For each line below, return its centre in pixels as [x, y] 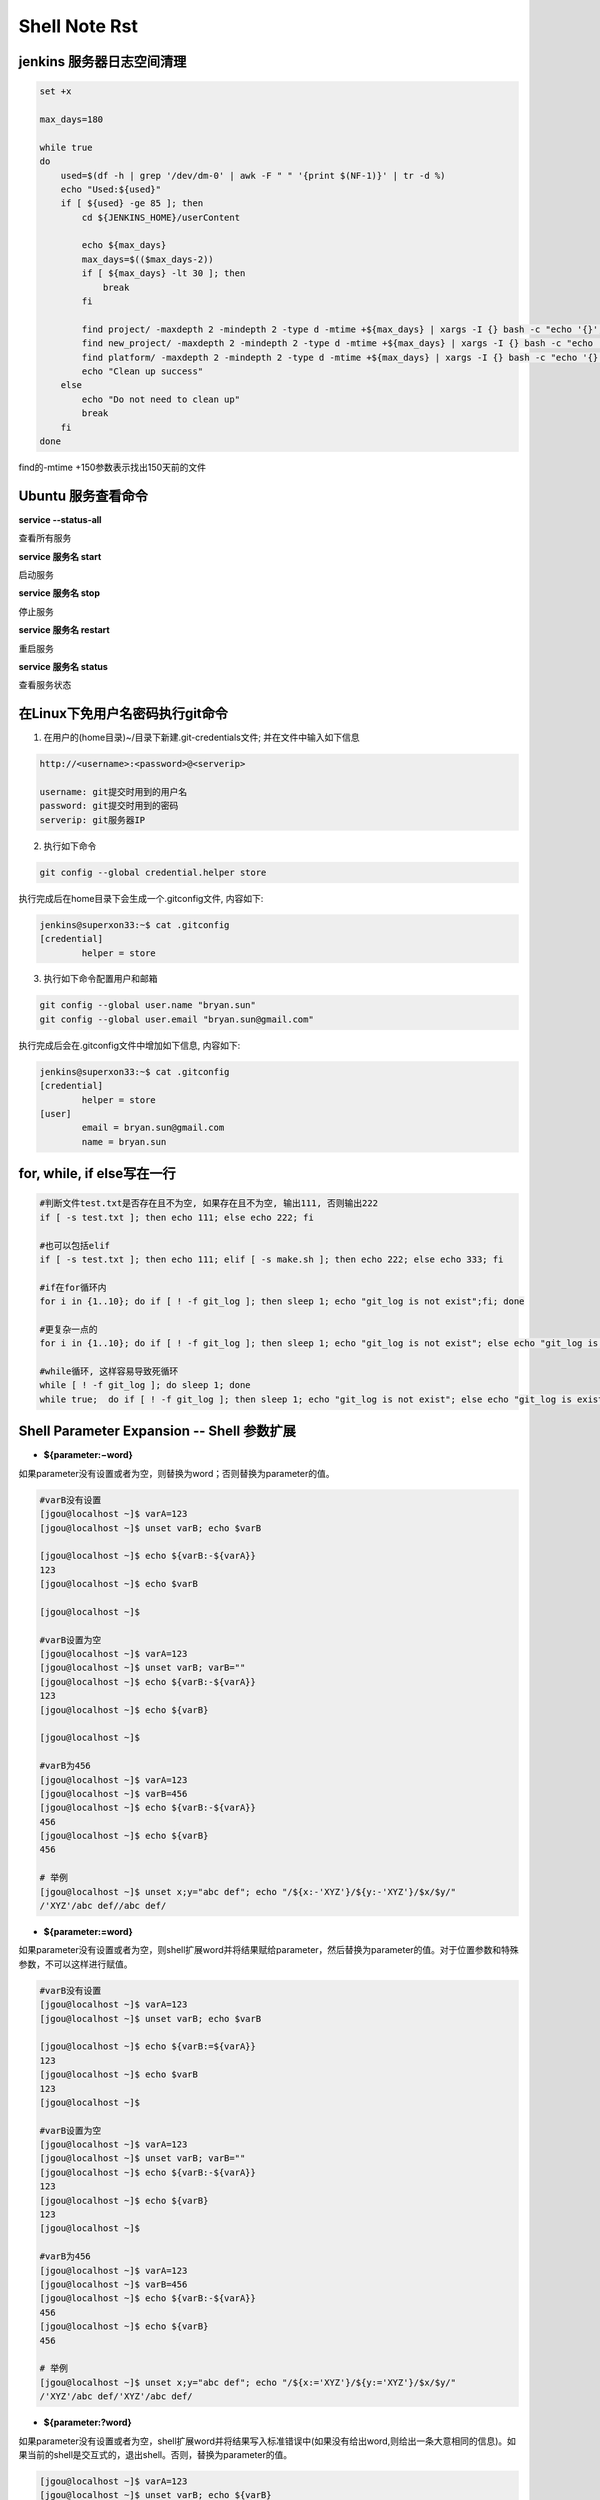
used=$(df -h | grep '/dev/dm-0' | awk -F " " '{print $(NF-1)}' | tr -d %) [253, 175]
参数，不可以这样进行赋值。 [75, 1964]
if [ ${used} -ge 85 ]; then [132, 203]
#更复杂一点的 [69, 1329]
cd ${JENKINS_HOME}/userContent [160, 217]
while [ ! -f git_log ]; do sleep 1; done [145, 1385]
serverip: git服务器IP [92, 819]
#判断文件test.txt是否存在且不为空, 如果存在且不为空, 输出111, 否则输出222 [209, 1203]
